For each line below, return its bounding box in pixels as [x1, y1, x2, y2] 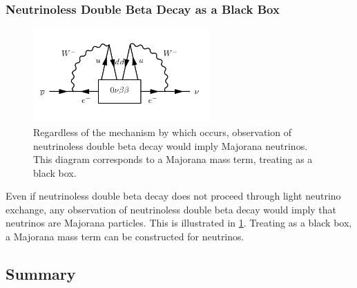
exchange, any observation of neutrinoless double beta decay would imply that [6, 202, 337, 216]
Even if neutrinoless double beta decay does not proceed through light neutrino [6, 189, 341, 203]
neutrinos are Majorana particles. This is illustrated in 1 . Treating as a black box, [6, 215, 352, 230]
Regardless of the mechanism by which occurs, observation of [33, 124, 291, 139]
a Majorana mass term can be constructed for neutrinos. [6, 229, 244, 244]
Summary [6, 263, 76, 285]
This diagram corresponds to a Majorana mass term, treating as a [33, 152, 313, 166]
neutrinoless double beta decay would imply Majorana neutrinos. [33, 138, 308, 153]
